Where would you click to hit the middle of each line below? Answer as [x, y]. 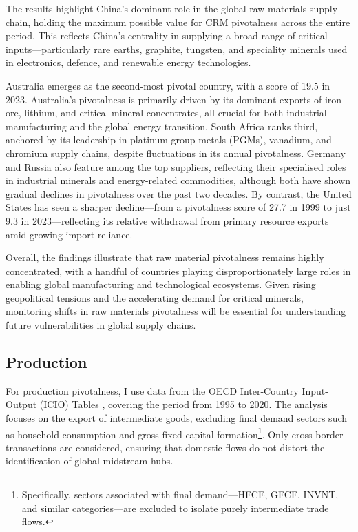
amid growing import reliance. [69, 234]
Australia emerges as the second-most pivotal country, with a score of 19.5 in [168, 85]
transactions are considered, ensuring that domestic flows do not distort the [165, 447]
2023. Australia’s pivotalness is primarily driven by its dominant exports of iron [174, 99]
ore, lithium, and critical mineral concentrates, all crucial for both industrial [166, 113]
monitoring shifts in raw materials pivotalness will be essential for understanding [176, 311]
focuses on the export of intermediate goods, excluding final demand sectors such [177, 418]
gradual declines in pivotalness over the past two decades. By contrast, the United [179, 193]
